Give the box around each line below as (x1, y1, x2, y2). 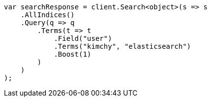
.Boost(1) (54, 50, 92, 58)
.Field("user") (54, 34, 112, 42)
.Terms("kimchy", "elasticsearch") (54, 42, 191, 50)
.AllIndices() (20, 11, 75, 19)
